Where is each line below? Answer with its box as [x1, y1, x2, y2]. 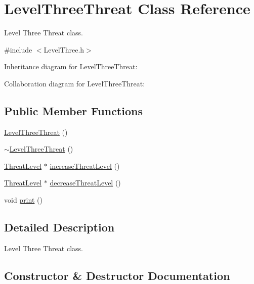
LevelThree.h [44, 44, 84, 55]
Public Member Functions [4, 103, 143, 118]
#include [4, 44, 32, 55]
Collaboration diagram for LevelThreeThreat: [4, 78, 145, 88]
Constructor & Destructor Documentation [4, 267, 230, 283]
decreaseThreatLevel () [50, 177, 121, 188]
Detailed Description [4, 219, 115, 235]
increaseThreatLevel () [50, 160, 120, 171]
